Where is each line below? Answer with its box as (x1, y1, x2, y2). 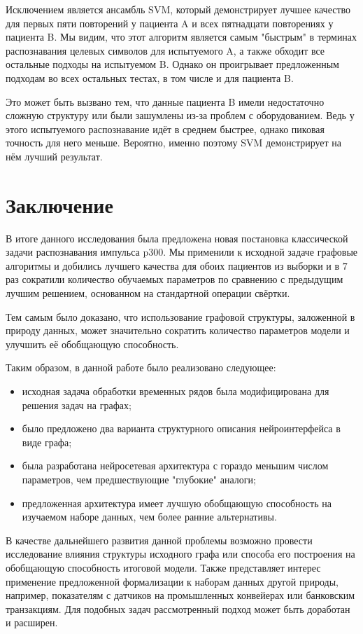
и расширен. (6, 615, 58, 630)
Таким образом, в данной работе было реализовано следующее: (6, 360, 276, 375)
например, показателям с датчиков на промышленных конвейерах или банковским (6, 588, 355, 602)
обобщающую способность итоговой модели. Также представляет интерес (6, 560, 321, 574)
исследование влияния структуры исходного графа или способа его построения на (6, 546, 355, 561)
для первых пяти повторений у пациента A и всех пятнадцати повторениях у (6, 15, 334, 30)
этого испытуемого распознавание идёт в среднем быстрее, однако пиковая (6, 121, 325, 136)
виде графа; (22, 434, 72, 449)
